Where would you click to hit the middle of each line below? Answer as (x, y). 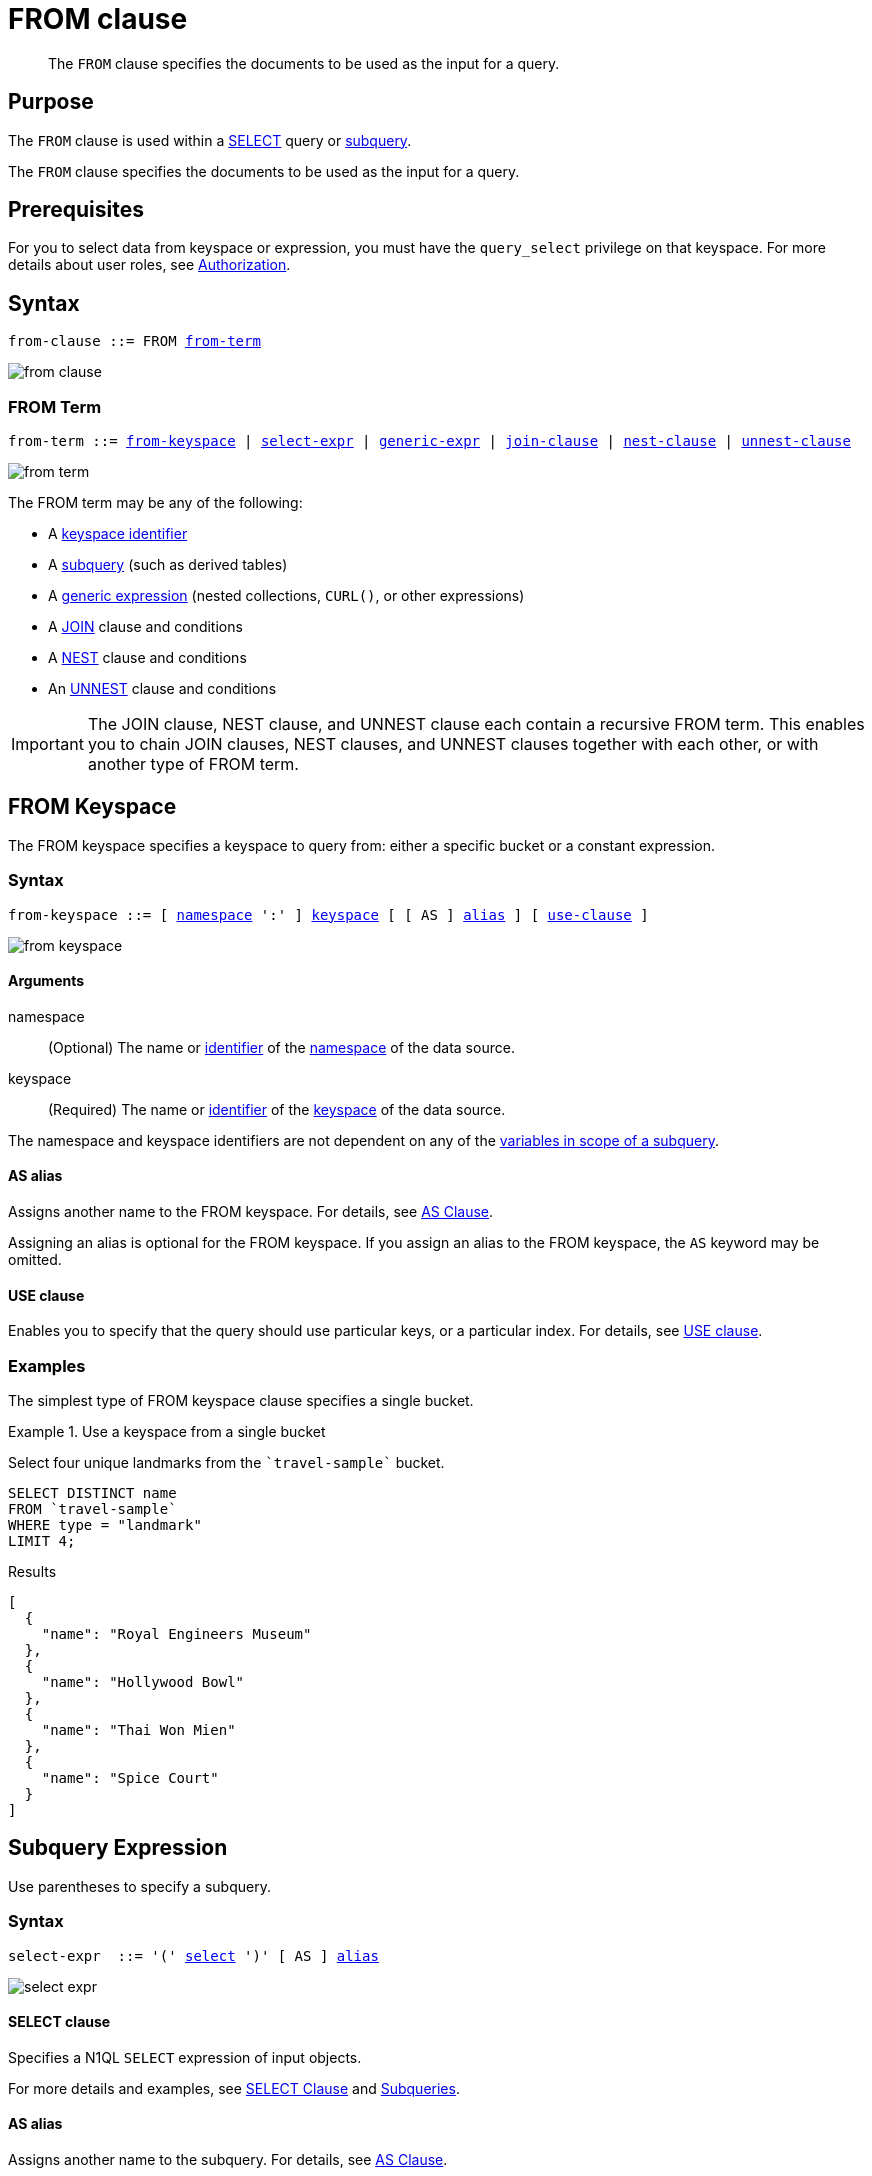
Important (47, 744)
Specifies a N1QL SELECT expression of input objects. (185, 2057)
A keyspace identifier (118, 534)
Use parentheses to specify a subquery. (139, 1886)
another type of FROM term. (193, 764)
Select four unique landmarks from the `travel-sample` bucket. (226, 1463)
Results (32, 1572)
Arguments (46, 981)
